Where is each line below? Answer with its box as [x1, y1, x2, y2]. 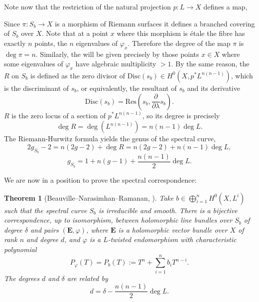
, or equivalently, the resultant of [77, 82, 177, 93]
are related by [67, 273, 108, 283]
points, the [34, 37, 67, 48]
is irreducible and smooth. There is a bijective [98, 205, 238, 215]
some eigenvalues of [4, 58, 63, 69]
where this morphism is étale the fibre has [117, 28, 245, 38]
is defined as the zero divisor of [30, 70, 126, 80]
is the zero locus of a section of [11, 110, 106, 120]
